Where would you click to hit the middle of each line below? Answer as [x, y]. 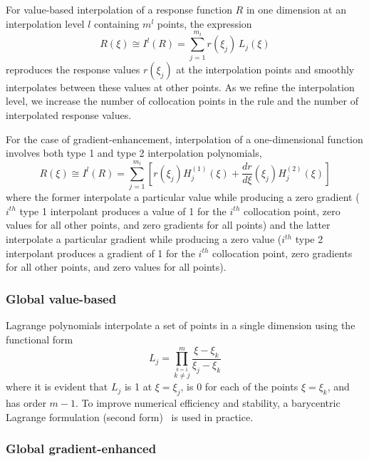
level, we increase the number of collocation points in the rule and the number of [182, 101]
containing [117, 23]
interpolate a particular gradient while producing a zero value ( [144, 239]
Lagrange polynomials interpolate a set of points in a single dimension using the [181, 325]
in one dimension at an [296, 9]
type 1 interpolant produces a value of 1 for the [123, 211]
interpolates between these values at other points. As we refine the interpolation [180, 87]
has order [26, 403]
